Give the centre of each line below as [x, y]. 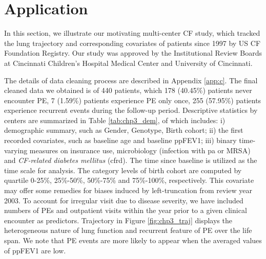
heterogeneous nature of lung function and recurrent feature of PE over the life [128, 230]
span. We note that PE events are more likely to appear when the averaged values [133, 240]
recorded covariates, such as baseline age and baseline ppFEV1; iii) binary [120, 140]
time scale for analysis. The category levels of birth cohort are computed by [123, 170]
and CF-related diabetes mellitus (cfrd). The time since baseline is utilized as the [131, 160]
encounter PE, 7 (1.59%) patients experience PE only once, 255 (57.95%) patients [133, 100]
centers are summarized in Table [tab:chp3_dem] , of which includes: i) [115, 120]
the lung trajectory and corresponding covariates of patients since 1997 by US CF [132, 43]
